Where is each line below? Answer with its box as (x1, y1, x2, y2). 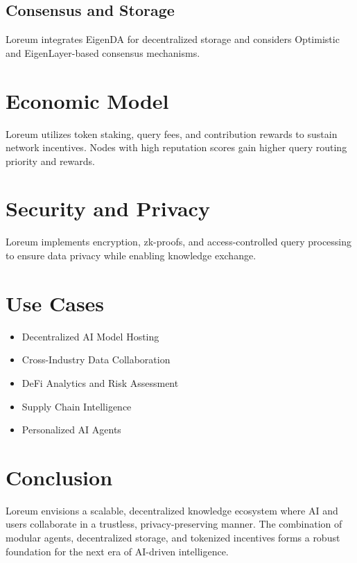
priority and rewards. (6, 153, 95, 168)
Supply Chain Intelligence (21, 399, 132, 413)
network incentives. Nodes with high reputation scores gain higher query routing (6, 140, 347, 155)
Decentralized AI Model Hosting (21, 329, 159, 343)
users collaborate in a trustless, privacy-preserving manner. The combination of (6, 517, 342, 531)
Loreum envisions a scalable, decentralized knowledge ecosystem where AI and (6, 503, 338, 517)
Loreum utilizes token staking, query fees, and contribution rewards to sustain (6, 126, 338, 141)
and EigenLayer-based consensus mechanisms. (6, 45, 200, 60)
